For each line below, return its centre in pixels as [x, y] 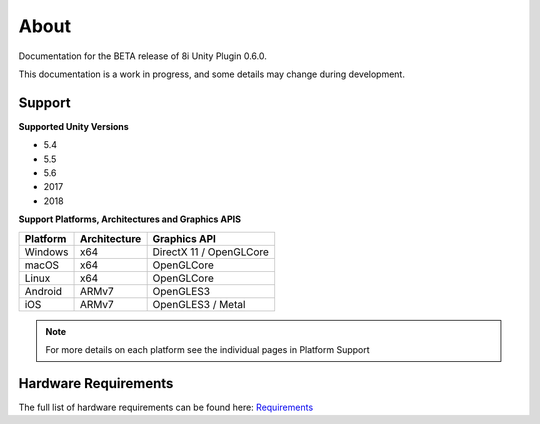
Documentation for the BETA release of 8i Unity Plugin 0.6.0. [142, 56]
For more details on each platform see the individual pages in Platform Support [207, 349]
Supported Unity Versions [73, 126]
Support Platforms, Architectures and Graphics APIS [130, 219]
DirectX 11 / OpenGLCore [211, 252]
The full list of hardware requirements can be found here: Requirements [166, 407]
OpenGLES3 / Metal [199, 304]
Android [43, 291]
